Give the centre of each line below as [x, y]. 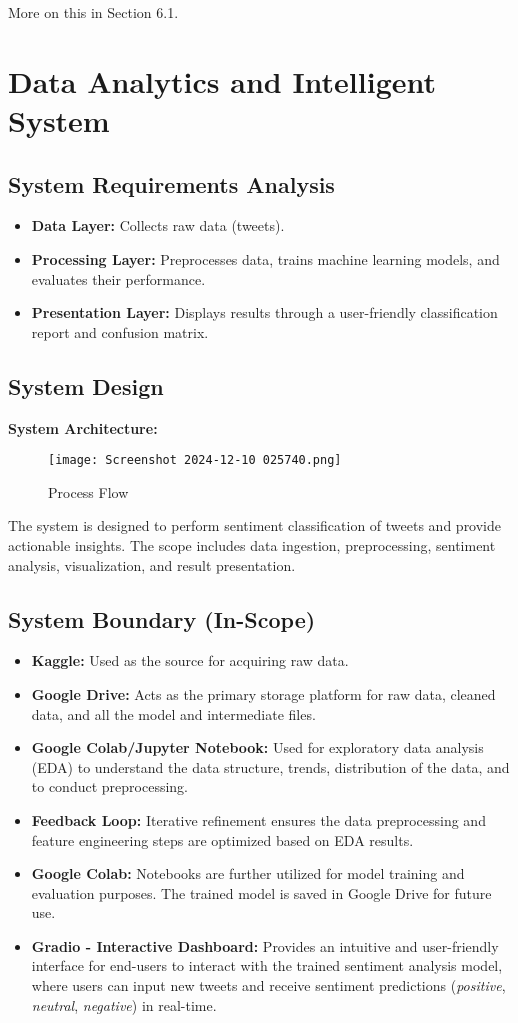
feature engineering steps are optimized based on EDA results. [222, 839]
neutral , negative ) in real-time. [124, 1004]
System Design [86, 385]
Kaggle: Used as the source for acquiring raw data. [190, 660]
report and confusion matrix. [120, 331]
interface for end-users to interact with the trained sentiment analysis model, [267, 965]
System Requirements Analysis [171, 183]
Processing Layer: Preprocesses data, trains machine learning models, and [265, 258]
